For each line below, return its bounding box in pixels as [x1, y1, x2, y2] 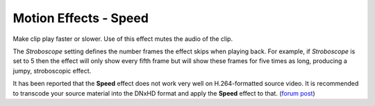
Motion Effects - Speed [12, 10, 149, 26]
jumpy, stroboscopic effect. [12, 67, 92, 75]
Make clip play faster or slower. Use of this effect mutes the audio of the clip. [12, 35, 233, 43]
